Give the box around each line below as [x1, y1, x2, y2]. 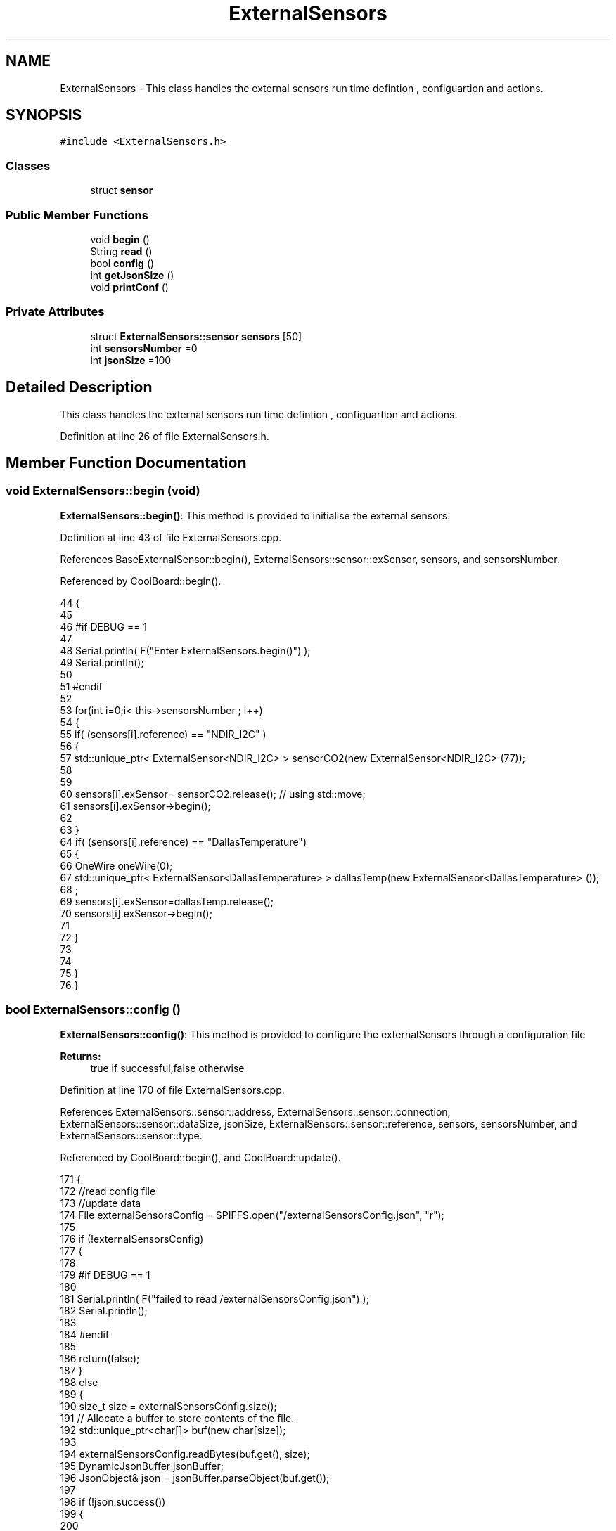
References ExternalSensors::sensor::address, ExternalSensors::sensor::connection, [60, 1105, 451, 1118]
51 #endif [60, 680, 103, 692]
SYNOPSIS [6, 106, 82, 124]
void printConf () [90, 280, 169, 293]
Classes [6, 158, 51, 173]
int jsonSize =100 [90, 354, 172, 366]
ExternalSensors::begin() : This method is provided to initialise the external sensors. [60, 509, 451, 522]
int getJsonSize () [90, 269, 174, 281]
